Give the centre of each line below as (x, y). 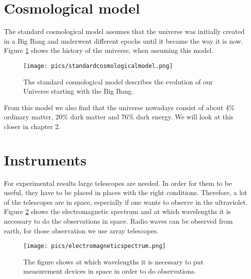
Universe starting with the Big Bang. (78, 91)
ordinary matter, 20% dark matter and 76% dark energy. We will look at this (119, 117)
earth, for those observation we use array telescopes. (81, 230)
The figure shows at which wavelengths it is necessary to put (114, 261)
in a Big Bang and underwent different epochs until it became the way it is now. (124, 41)
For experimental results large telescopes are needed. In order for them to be (118, 183)
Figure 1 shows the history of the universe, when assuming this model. (109, 50)
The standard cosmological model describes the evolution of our (118, 81)
